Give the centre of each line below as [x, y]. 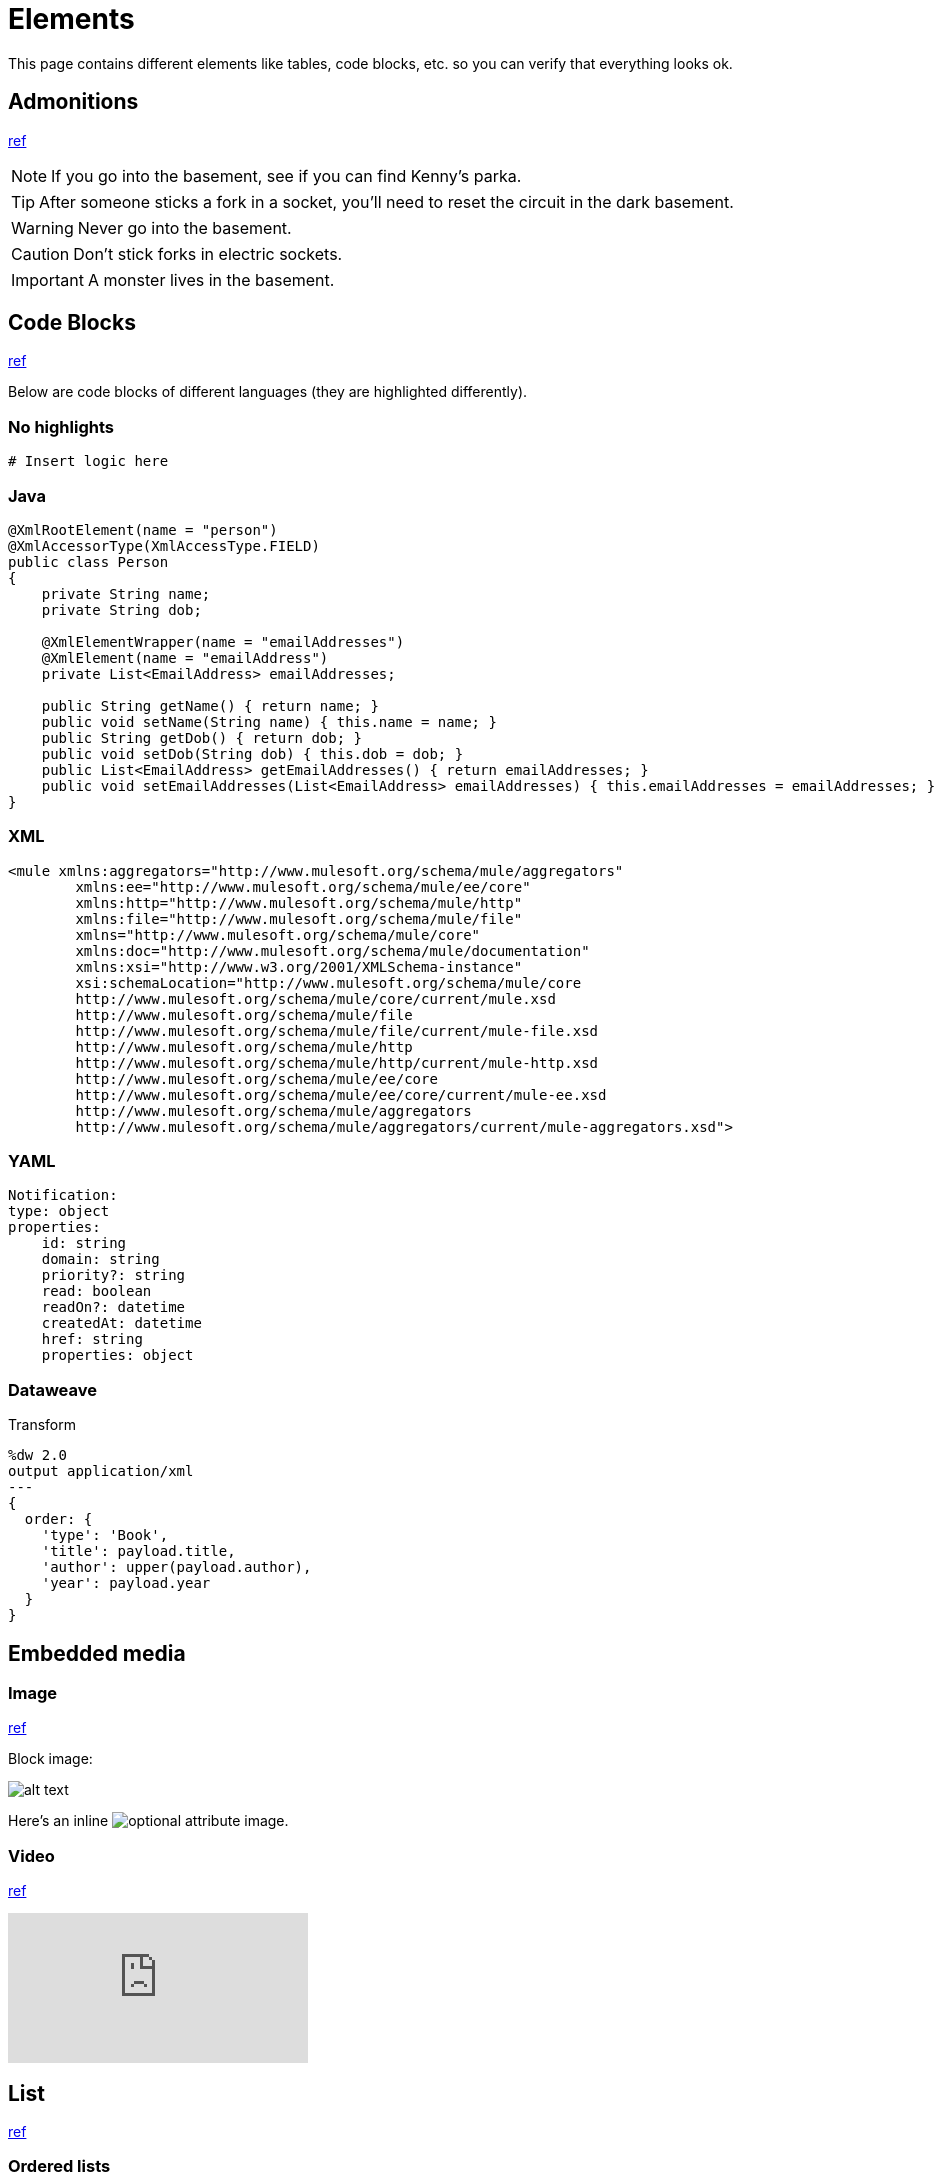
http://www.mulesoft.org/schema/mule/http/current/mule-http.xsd [337, 1062]
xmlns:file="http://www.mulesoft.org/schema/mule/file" [299, 918]
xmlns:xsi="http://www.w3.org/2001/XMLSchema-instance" [299, 966]
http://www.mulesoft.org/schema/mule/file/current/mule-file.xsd [337, 1030]
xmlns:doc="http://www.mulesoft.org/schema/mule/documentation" [332, 950]
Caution [40, 253]
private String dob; [121, 609]
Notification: [63, 1195]
